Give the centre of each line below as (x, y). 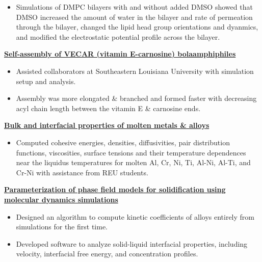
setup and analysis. (46, 81)
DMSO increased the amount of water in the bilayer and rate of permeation (134, 17)
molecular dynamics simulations (61, 199)
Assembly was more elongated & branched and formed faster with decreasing (136, 98)
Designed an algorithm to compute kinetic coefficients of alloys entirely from (135, 216)
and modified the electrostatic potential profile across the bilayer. (118, 36)
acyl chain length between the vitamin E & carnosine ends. (108, 108)
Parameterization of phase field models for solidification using (115, 189)
